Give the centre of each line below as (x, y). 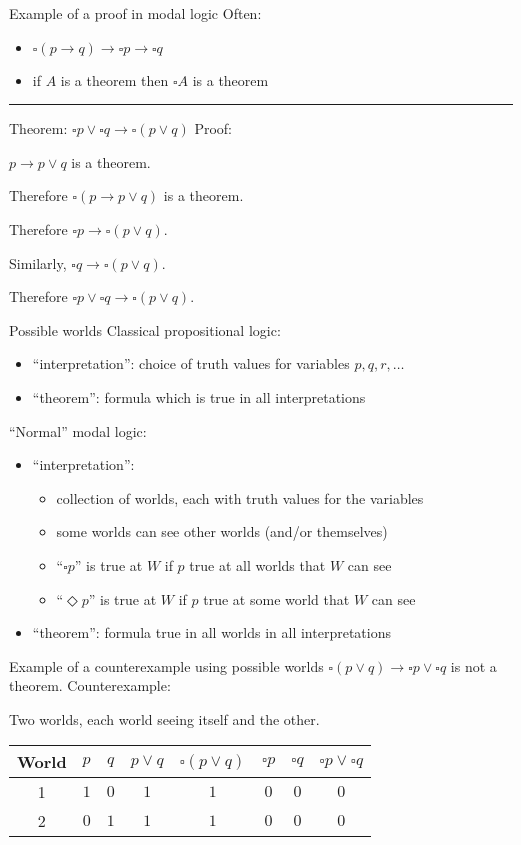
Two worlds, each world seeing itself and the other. (164, 718)
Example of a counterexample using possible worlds (166, 665)
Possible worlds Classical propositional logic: (145, 329)
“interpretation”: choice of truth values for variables (191, 363)
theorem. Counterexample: (90, 685)
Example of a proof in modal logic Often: (135, 13)
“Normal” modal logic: (78, 430)
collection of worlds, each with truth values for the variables (240, 497)
